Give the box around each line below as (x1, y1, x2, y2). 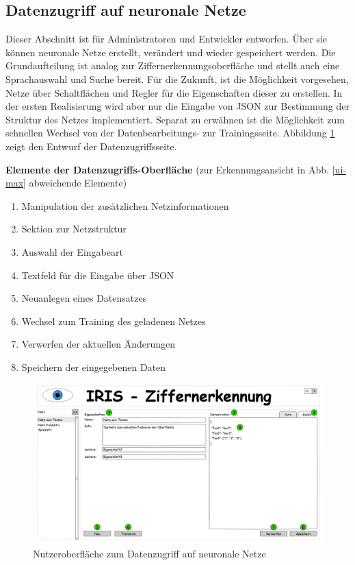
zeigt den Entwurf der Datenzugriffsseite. (5, 139, 177, 153)
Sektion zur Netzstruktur (21, 221, 127, 236)
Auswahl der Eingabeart (21, 244, 123, 259)
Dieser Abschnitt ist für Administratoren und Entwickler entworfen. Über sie (5, 32, 328, 46)
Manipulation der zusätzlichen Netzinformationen (21, 198, 229, 213)
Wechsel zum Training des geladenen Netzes (21, 313, 206, 328)
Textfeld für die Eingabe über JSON (21, 267, 174, 282)
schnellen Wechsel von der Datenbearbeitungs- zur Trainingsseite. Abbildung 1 (5, 125, 335, 140)
